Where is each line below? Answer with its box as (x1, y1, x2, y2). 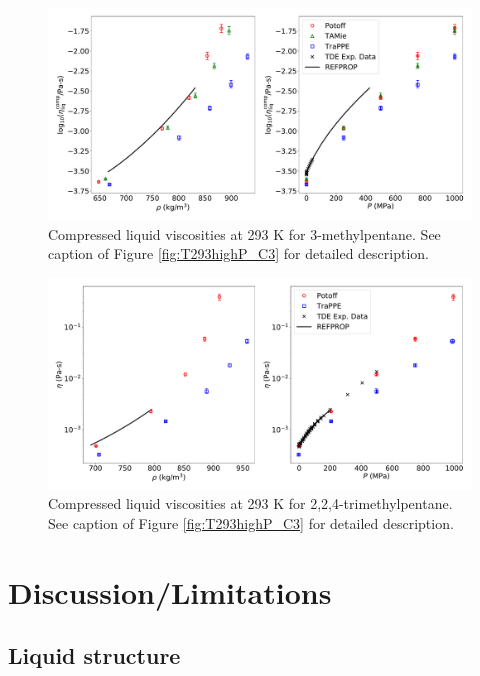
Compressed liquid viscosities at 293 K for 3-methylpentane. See (48, 223, 441, 244)
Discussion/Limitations (8, 571, 332, 612)
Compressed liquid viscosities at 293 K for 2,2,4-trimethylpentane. (48, 493, 453, 514)
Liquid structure (8, 640, 181, 671)
